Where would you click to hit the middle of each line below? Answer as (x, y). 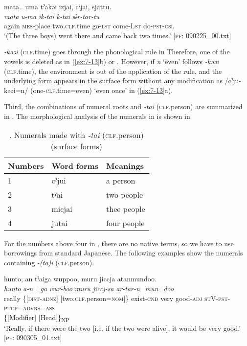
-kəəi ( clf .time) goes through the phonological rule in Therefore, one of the (117, 52)
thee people (126, 208)
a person (121, 180)
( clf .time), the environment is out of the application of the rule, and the (113, 71)
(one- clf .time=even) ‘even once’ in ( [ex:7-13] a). (102, 90)
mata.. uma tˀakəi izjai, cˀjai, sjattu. (58, 6)
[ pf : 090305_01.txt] (33, 337)
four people (125, 223)
